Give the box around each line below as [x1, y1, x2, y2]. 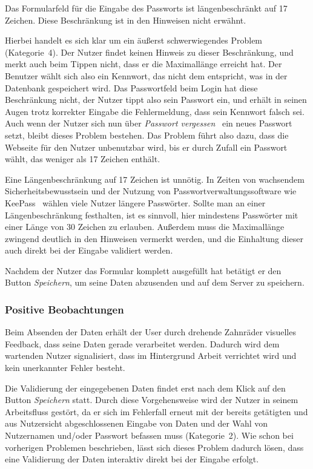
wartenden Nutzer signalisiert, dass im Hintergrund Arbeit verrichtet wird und [5, 349, 297, 362]
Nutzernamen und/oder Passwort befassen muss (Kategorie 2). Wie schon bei [5, 429, 294, 442]
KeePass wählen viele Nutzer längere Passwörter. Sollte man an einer [5, 196, 266, 209]
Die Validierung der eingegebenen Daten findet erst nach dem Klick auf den [5, 381, 286, 394]
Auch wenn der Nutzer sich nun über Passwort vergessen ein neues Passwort [5, 117, 292, 130]
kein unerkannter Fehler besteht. [5, 361, 125, 374]
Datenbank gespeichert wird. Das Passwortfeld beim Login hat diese [5, 81, 258, 94]
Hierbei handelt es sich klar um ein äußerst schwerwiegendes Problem [5, 34, 263, 47]
